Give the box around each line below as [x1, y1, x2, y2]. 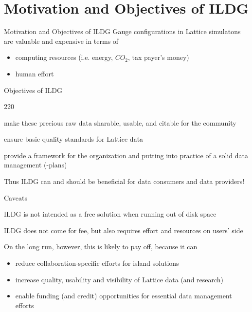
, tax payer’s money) [128, 52, 189, 62]
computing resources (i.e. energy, [15, 52, 113, 62]
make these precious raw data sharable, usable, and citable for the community [4, 117, 236, 128]
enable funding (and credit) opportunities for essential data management [15, 291, 232, 301]
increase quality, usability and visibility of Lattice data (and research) [15, 274, 224, 284]
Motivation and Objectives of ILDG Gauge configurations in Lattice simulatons [4, 26, 241, 37]
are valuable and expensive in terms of [4, 36, 119, 46]
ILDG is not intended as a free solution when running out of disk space [4, 209, 216, 219]
